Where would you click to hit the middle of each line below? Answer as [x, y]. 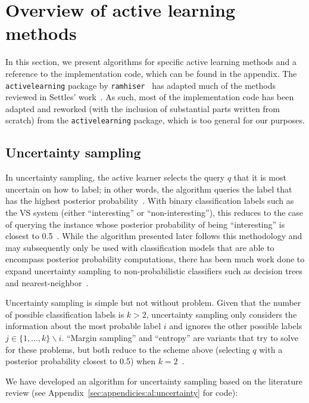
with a [271, 349]
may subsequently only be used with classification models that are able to [140, 247]
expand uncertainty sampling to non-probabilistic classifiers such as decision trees [154, 270]
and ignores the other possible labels [236, 326]
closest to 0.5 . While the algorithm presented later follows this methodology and [154, 236]
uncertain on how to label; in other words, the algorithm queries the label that [149, 189]
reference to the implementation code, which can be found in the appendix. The [151, 73]
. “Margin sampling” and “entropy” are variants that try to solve [180, 337]
